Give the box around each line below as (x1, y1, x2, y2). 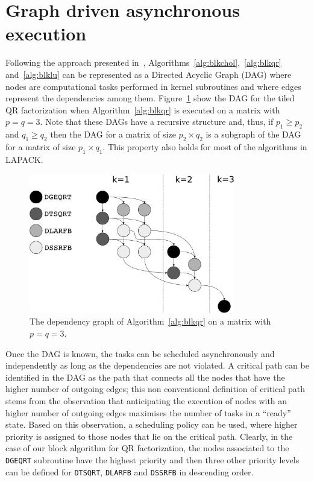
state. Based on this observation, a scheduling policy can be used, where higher (5, 418, 298, 431)
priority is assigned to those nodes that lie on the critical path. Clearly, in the (5, 430, 293, 442)
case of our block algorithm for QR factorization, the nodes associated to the (5, 442, 289, 454)
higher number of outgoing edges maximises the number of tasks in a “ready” (5, 406, 291, 419)
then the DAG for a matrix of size (50, 128, 176, 141)
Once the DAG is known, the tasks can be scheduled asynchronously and (5, 347, 275, 360)
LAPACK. (5, 153, 43, 165)
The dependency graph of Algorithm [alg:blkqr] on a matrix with (30, 315, 271, 328)
